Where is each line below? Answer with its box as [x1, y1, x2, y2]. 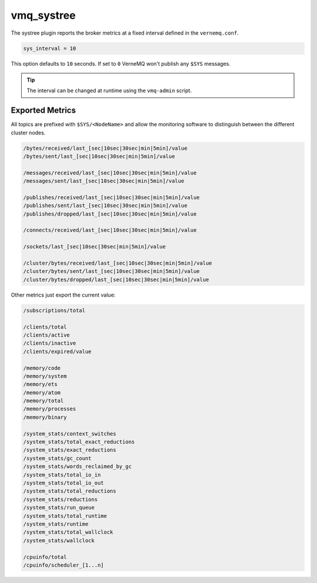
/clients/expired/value [23, 348, 92, 355]
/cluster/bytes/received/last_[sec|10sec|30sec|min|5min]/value [23, 260, 213, 267]
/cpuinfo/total [23, 554, 67, 560]
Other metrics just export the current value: [11, 291, 116, 298]
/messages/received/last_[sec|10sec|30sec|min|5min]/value [23, 169, 197, 176]
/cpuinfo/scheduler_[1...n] [23, 561, 104, 568]
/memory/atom [23, 389, 61, 396]
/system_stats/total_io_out [23, 480, 104, 486]
